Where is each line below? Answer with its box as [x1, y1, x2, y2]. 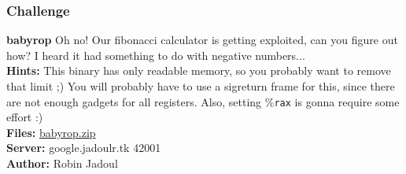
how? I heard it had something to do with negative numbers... [6, 46, 305, 63]
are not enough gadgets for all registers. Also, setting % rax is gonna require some [6, 93, 400, 109]
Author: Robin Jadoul [6, 155, 118, 172]
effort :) [6, 109, 43, 125]
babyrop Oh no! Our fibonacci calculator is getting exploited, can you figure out [6, 31, 398, 48]
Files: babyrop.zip [6, 124, 96, 140]
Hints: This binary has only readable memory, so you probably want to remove [6, 62, 391, 79]
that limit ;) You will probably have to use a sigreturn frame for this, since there [6, 78, 395, 94]
